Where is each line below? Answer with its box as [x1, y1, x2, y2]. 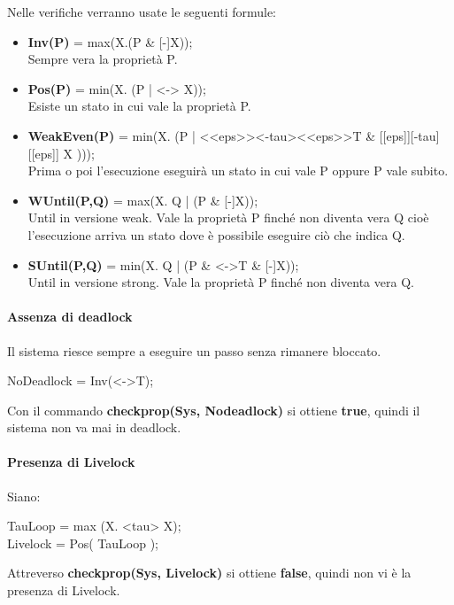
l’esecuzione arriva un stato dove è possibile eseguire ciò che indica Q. [27, 225, 405, 244]
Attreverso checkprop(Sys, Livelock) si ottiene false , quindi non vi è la [7, 563, 412, 582]
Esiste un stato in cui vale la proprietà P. [27, 97, 251, 115]
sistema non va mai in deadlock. [7, 418, 181, 437]
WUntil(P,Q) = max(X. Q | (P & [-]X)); [27, 190, 258, 209]
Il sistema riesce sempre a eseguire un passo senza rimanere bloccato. [7, 341, 381, 360]
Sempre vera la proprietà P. [27, 50, 178, 68]
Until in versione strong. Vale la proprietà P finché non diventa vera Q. [27, 273, 414, 291]
